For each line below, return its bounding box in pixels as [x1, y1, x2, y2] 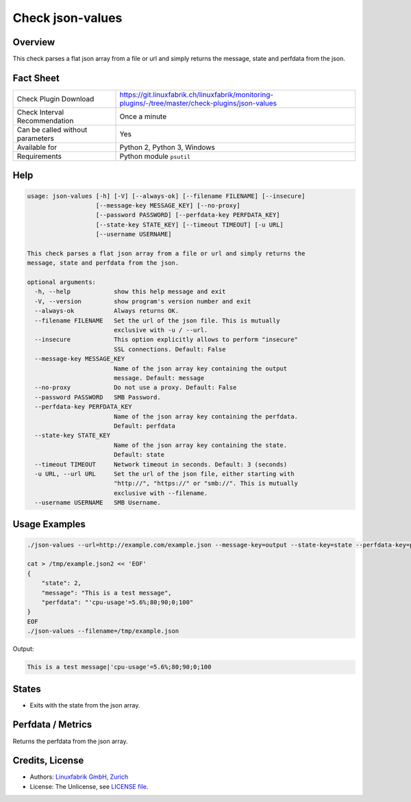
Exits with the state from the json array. [29, 701, 140, 709]
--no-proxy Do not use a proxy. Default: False [34, 384, 237, 392]
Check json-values [12, 10, 123, 25]
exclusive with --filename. [113, 489, 208, 497]
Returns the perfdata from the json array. [12, 737, 128, 745]
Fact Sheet [12, 72, 60, 84]
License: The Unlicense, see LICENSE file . [29, 782, 149, 790]
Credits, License [12, 755, 84, 766]
